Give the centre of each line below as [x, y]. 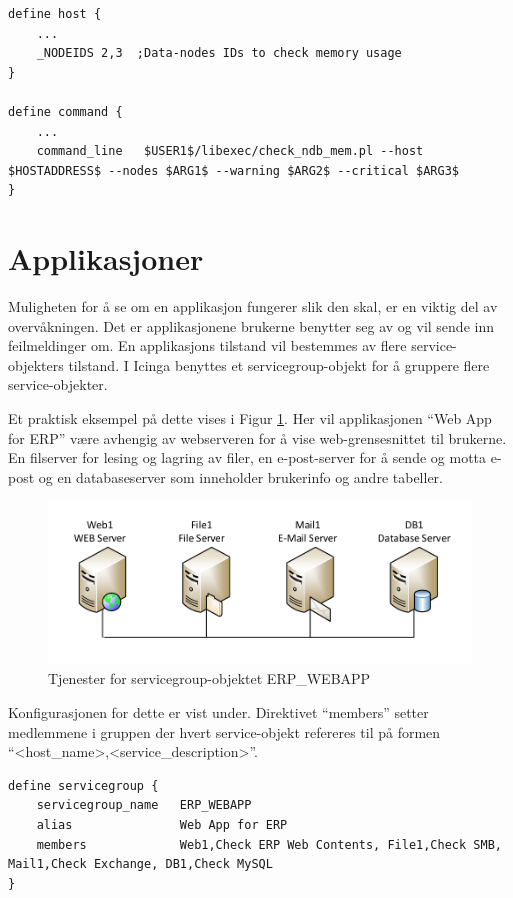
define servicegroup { [83, 785]
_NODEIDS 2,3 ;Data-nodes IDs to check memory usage [219, 53]
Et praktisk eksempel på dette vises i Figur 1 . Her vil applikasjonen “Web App [250, 418]
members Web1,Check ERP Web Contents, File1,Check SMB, [269, 844]
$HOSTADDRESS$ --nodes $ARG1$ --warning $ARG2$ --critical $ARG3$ [234, 170]
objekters [36, 364]
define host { [55, 14]
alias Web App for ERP [162, 825]
